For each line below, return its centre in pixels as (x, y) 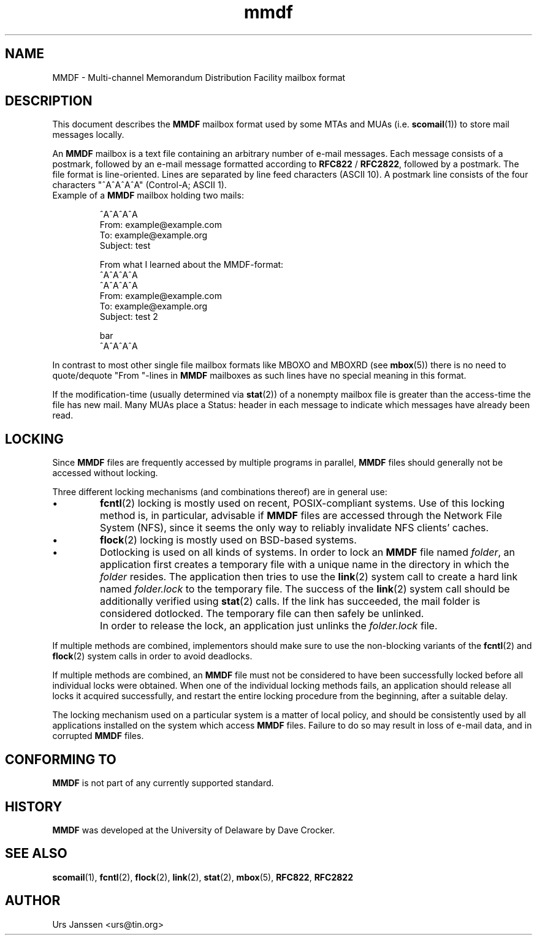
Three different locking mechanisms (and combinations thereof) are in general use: (220, 492)
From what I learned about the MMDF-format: (192, 265)
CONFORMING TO (61, 759)
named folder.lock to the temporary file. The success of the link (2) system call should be (305, 589)
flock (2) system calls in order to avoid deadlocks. (152, 656)
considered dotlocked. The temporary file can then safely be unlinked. (262, 614)
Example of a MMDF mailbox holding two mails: (148, 195)
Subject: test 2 (129, 317)
